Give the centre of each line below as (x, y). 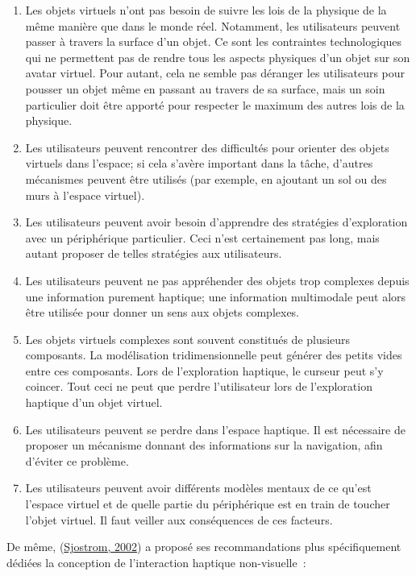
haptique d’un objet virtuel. (94, 402)
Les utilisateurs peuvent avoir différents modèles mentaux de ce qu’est (198, 488)
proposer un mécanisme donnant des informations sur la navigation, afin (204, 445)
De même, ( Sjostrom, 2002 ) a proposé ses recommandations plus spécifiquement (204, 547)
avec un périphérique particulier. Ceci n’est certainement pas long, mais (202, 237)
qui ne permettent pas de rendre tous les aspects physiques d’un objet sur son (218, 57)
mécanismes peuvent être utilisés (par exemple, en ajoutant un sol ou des (206, 178)
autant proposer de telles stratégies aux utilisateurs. (154, 253)
